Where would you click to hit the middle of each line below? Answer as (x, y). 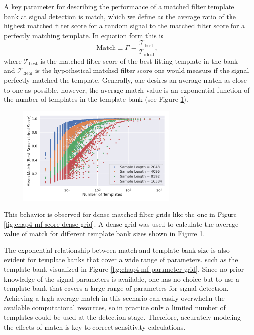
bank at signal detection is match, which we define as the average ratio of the (120, 16)
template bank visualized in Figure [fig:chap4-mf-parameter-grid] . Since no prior (124, 269)
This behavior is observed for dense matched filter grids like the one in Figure (121, 214)
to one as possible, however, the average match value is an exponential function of (127, 89)
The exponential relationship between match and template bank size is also (117, 250)
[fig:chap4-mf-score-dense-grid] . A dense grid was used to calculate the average (121, 224)
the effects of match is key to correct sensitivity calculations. (95, 326)
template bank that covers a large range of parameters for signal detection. (116, 288)
